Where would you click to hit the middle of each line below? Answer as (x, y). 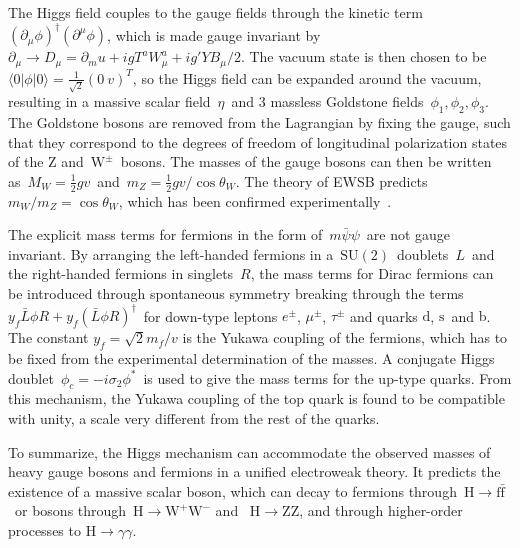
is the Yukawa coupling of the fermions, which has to (345, 337)
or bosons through (70, 510)
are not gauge (408, 234)
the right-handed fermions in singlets (121, 273)
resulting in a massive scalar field (109, 101)
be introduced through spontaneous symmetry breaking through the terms (236, 293)
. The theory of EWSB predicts (331, 180)
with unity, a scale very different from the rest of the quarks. (194, 417)
